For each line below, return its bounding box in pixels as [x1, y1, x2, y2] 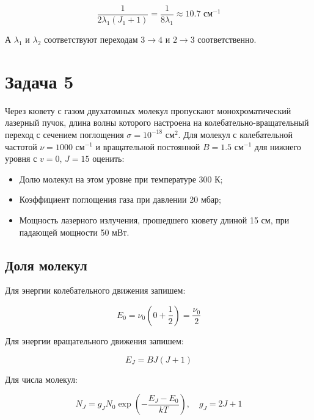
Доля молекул [5, 255, 87, 274]
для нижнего [254, 140, 301, 153]
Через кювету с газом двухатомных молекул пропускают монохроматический [5, 104, 291, 117]
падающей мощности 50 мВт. [19, 225, 130, 238]
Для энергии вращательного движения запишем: [5, 334, 184, 347]
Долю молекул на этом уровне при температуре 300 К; [19, 172, 223, 185]
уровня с [5, 152, 37, 165]
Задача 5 [5, 68, 74, 93]
